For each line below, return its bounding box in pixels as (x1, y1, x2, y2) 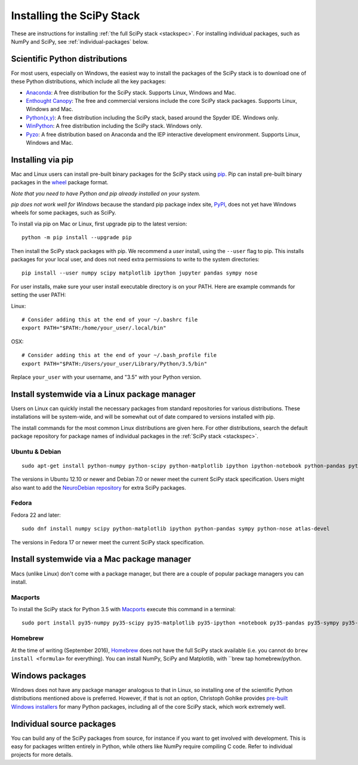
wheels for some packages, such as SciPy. (11, 209, 116, 217)
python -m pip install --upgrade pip (21, 234, 132, 241)
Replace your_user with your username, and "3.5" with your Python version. (11, 373, 202, 380)
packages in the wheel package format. (11, 179, 109, 186)
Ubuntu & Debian (11, 447, 61, 456)
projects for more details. (11, 751, 73, 758)
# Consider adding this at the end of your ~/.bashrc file (21, 316, 198, 323)
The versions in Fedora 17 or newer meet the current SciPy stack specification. (11, 538, 205, 545)
